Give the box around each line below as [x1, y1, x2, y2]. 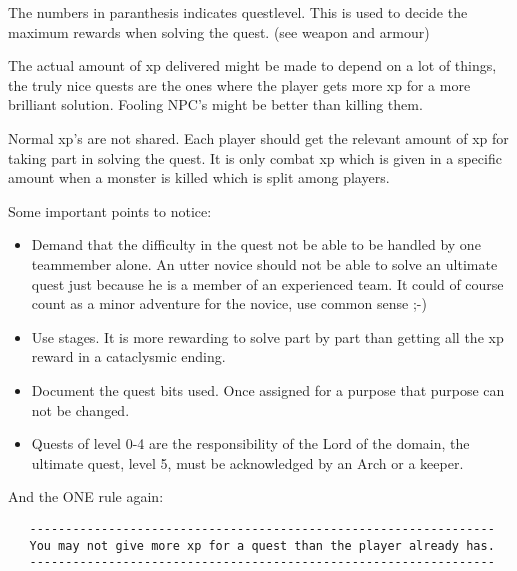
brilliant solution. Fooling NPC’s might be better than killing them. [8, 94, 423, 115]
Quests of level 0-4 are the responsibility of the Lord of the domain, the [31, 433, 470, 454]
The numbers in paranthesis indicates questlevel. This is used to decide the [8, 2, 468, 22]
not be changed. [31, 399, 130, 420]
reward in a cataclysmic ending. [31, 346, 226, 367]
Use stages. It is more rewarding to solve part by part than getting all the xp [31, 326, 504, 347]
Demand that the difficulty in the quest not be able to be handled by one [31, 234, 481, 255]
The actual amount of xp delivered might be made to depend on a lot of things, [8, 55, 497, 76]
